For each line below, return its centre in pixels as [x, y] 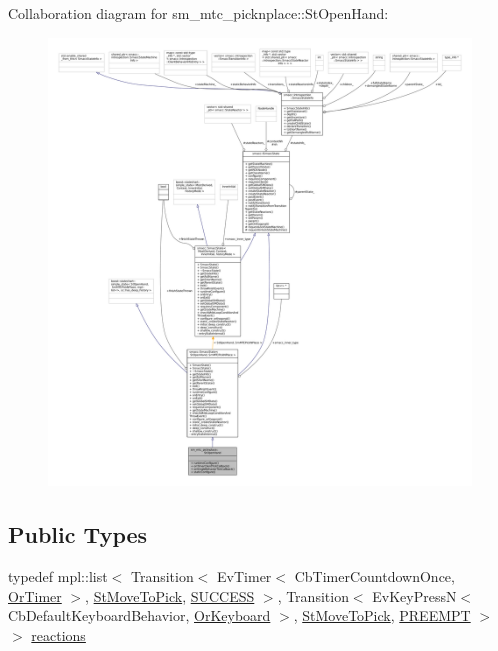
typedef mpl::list [58, 575]
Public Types [78, 534]
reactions [58, 634]
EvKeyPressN [414, 595]
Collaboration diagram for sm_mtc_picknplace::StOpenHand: [198, 13]
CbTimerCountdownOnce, [374, 575]
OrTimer [35, 595]
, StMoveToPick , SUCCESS [170, 595]
